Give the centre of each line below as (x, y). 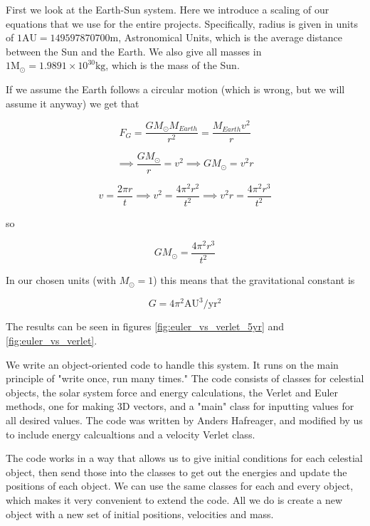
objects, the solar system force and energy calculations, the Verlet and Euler (172, 392)
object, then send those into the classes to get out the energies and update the (176, 472)
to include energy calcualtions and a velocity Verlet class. (131, 434)
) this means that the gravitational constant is (254, 280)
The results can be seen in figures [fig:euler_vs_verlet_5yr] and (145, 326)
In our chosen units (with (61, 280)
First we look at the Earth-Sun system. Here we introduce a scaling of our (168, 9)
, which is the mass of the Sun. (173, 65)
